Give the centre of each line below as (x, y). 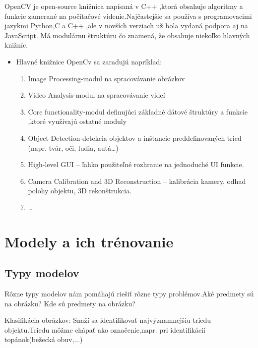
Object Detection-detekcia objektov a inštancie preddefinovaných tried (135, 138)
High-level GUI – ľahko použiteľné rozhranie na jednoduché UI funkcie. (136, 164)
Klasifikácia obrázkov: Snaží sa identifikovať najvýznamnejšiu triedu (108, 320)
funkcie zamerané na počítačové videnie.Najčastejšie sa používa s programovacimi (128, 16)
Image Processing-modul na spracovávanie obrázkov (106, 78)
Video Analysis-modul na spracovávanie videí (97, 95)
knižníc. (16, 45)
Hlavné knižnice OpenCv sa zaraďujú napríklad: (89, 61)
